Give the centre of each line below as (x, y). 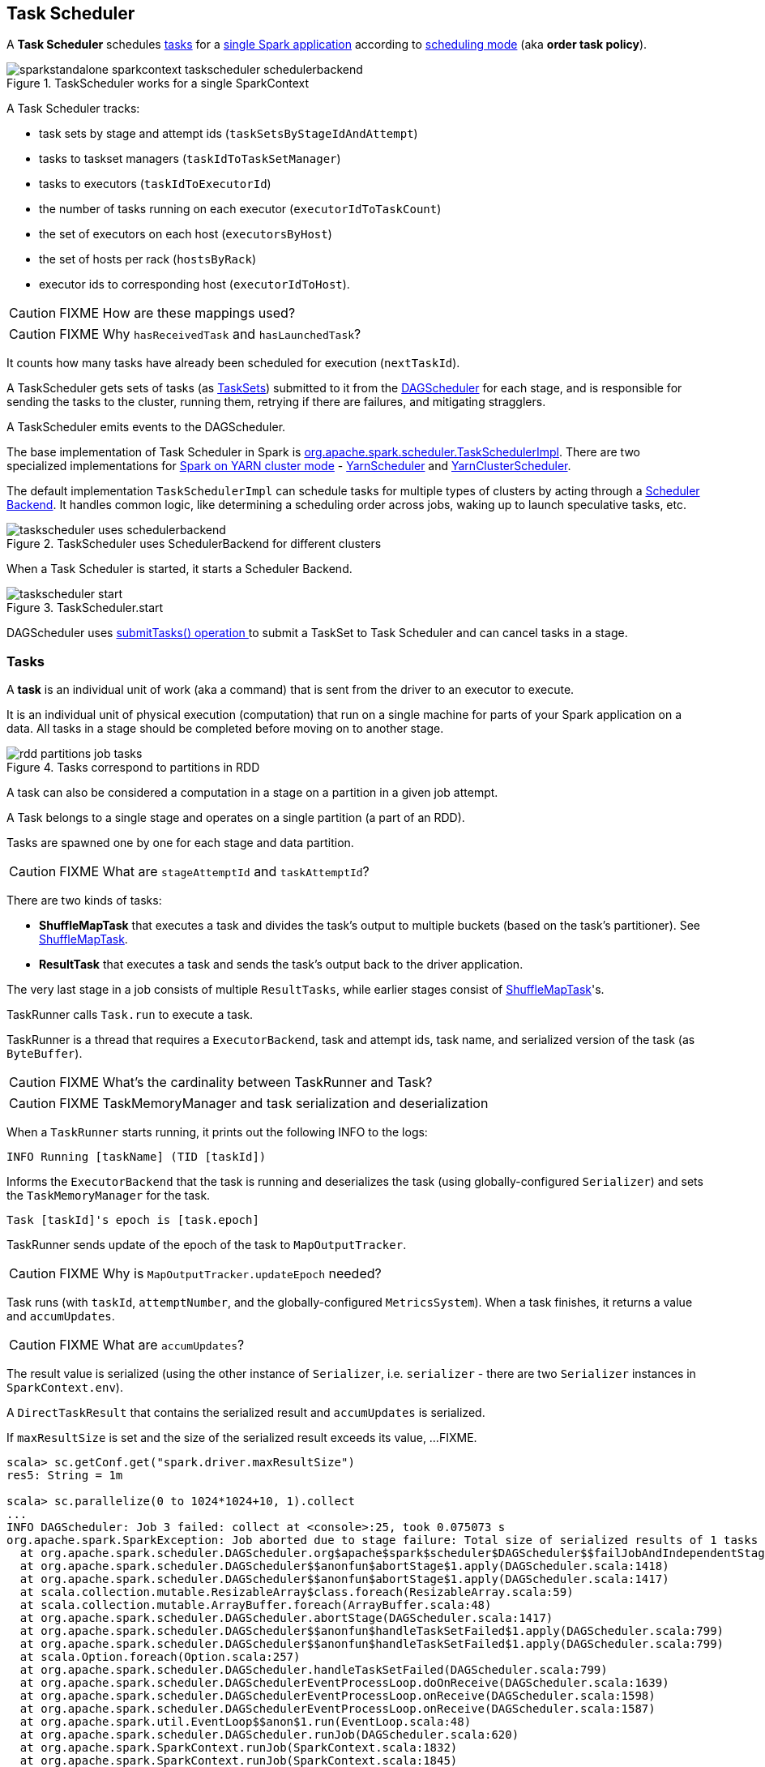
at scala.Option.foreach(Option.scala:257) (160, 1657)
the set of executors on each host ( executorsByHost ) (186, 234)
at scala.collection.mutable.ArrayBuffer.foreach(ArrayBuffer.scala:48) (256, 1605)
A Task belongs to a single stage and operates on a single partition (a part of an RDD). (236, 818)
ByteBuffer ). (45, 1054)
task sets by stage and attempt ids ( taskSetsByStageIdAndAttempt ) (229, 134)
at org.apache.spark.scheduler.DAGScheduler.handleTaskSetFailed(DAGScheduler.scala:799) (314, 1670)
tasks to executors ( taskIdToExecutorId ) (155, 184)
